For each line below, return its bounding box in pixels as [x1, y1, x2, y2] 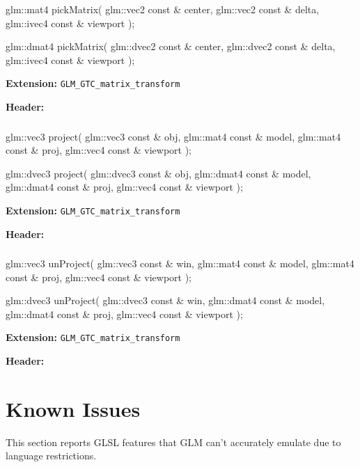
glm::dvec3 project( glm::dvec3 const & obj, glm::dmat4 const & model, [6, 166, 311, 180]
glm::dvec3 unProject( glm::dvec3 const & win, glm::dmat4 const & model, [6, 293, 325, 308]
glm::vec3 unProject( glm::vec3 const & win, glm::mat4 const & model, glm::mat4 [6, 256, 354, 271]
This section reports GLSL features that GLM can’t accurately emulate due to [6, 434, 341, 449]
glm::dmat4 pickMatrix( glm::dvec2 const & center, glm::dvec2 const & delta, [6, 39, 336, 54]
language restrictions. [6, 448, 97, 463]
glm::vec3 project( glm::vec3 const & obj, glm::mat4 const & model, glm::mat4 [6, 129, 341, 143]
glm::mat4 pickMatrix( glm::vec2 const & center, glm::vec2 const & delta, [6, 2, 320, 16]
